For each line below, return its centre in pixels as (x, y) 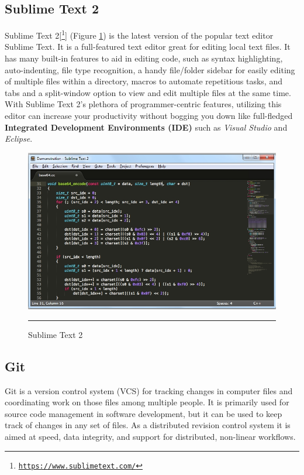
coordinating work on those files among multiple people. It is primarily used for (147, 402)
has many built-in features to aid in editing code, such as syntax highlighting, (144, 58)
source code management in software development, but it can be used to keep (144, 413)
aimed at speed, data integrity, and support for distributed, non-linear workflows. (150, 436)
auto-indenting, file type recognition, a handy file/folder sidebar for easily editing (150, 69)
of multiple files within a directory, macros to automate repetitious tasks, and (144, 81)
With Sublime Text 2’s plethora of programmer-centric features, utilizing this (143, 104)
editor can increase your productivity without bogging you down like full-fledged (149, 116)
